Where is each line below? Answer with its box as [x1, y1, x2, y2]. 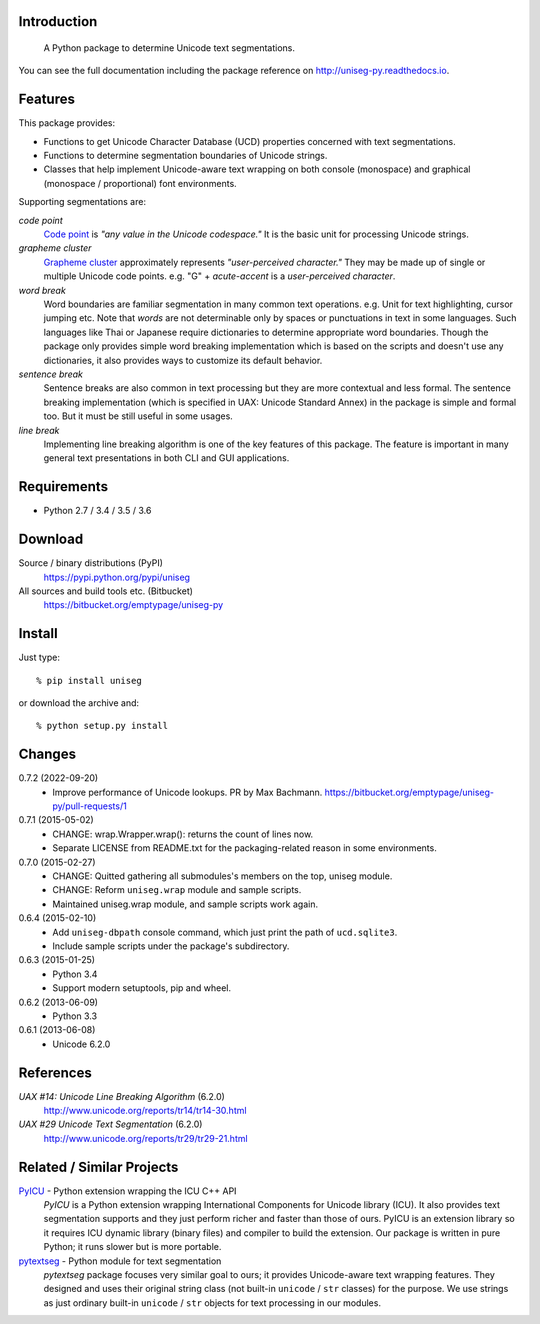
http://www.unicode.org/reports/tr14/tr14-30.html [43, 1104, 247, 1116]
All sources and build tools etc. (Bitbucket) [18, 585, 194, 597]
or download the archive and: [18, 696, 140, 709]
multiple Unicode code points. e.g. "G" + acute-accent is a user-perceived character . [43, 270, 396, 282]
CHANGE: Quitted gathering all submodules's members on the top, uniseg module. [52, 870, 393, 882]
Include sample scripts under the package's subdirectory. [52, 940, 290, 952]
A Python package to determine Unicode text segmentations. [43, 42, 295, 54]
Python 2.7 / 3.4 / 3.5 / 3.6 [43, 505, 152, 517]
